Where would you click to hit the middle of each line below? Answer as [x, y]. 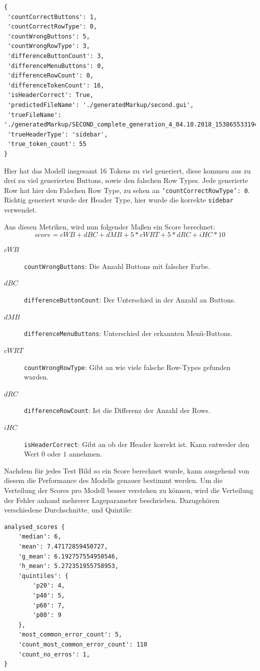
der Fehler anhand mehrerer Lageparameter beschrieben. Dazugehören [112, 500]
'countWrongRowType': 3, [49, 46]
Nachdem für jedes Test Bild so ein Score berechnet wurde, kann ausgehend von [127, 470]
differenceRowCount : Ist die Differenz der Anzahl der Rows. [117, 410]
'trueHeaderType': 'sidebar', [58, 134]
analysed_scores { [34, 527]
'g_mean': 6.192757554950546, [68, 556]
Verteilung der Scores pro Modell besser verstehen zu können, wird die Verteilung [129, 490]
